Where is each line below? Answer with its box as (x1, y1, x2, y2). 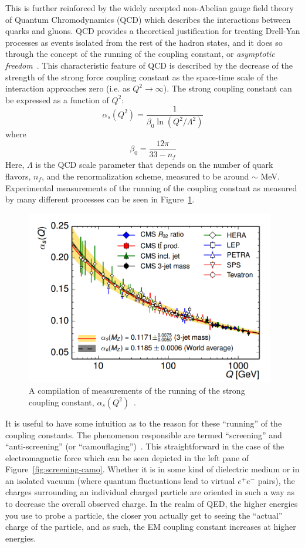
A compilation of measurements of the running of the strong (29, 384, 245, 397)
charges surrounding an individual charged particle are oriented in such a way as (5, 486, 294, 498)
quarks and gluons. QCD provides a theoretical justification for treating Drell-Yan (5, 25, 300, 37)
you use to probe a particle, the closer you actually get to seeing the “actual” (5, 509, 283, 521)
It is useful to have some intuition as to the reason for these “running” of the (5, 417, 282, 429)
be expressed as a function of (5, 93, 109, 106)
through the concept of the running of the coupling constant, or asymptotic (5, 48, 275, 60)
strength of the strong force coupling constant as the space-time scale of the (5, 70, 278, 83)
